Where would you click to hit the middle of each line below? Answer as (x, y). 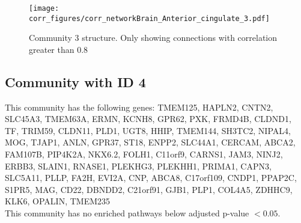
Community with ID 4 (75, 81)
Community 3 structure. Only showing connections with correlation (153, 38)
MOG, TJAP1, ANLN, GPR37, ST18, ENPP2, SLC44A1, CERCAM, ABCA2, (150, 142)
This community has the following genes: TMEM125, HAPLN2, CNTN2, (139, 107)
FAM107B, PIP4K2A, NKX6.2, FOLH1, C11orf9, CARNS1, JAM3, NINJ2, (144, 154)
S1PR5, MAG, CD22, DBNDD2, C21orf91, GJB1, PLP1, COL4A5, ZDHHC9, (149, 189)
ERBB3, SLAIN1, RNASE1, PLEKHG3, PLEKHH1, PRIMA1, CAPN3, (138, 166)
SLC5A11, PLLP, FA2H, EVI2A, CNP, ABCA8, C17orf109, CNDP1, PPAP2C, (151, 178)
